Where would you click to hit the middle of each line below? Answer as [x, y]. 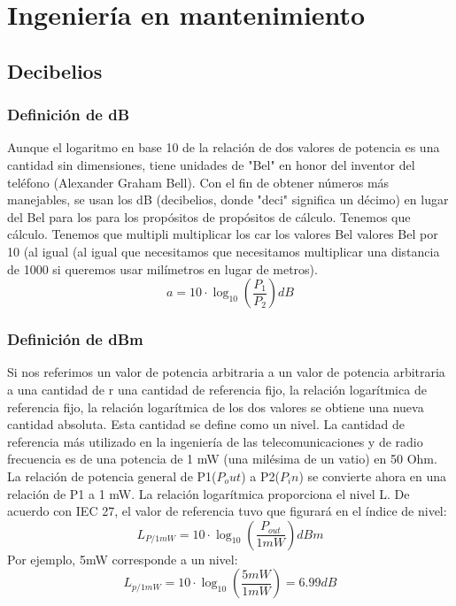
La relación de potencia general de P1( [112, 476]
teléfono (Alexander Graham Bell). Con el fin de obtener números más [198, 182]
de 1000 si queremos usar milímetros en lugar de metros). [162, 268]
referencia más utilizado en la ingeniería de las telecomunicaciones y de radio [215, 441]
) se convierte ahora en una [373, 476]
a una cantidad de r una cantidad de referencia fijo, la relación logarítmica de [217, 389]
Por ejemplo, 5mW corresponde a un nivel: [123, 559]
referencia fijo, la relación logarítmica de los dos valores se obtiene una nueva [216, 407]
